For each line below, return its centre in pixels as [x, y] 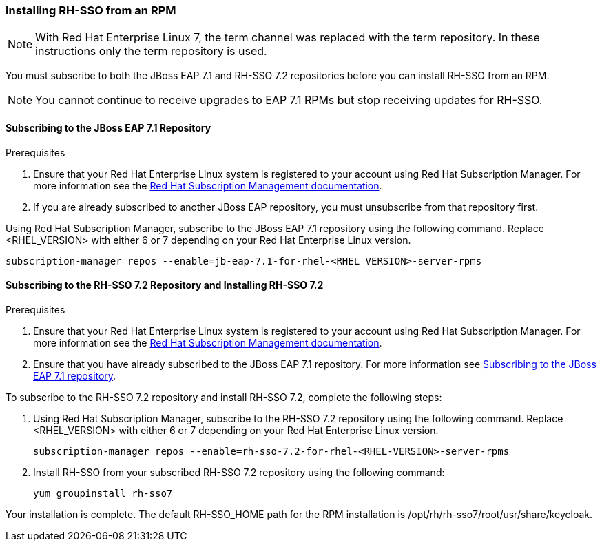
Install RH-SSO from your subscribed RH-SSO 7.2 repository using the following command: [239, 472]
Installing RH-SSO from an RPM [91, 10]
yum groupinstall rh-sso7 [103, 493]
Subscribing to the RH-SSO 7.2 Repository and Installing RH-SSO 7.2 [165, 285]
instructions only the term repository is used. [151, 51]
